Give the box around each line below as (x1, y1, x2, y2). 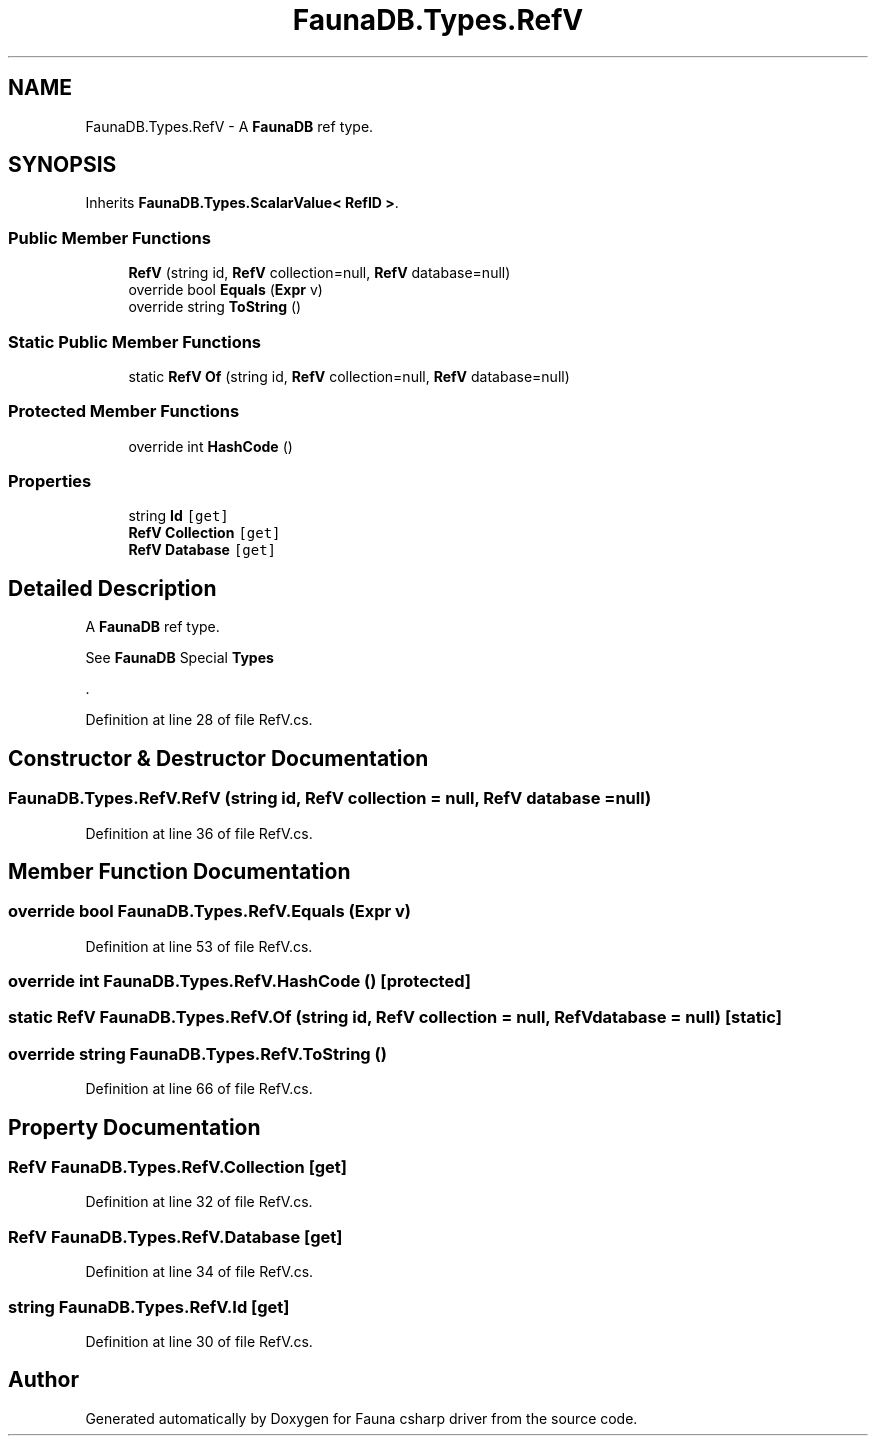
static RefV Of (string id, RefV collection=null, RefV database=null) (128, 367, 570, 385)
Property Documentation (8, 1114, 261, 1140)
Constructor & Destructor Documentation (8, 745, 429, 771)
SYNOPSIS (8, 152, 117, 178)
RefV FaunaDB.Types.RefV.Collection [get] (8, 1157, 347, 1178)
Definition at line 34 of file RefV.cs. (85, 1263, 314, 1281)
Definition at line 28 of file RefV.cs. (85, 711, 313, 729)
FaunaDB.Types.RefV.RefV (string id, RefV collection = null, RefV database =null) (8, 788, 652, 809)
